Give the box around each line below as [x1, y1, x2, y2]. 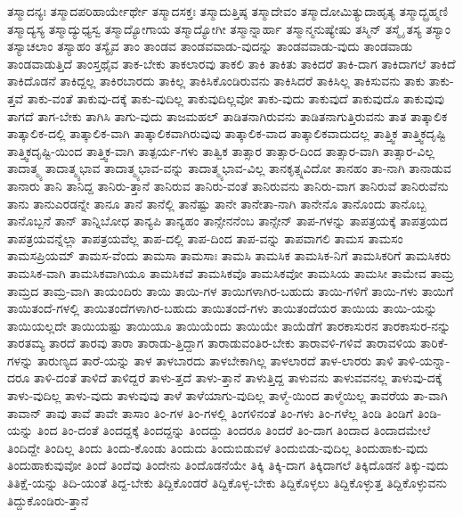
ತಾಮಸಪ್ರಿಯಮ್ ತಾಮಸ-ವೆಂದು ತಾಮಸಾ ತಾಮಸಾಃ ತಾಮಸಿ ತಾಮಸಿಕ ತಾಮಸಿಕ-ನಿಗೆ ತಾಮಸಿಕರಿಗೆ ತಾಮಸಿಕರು [7, 246, 451, 265]
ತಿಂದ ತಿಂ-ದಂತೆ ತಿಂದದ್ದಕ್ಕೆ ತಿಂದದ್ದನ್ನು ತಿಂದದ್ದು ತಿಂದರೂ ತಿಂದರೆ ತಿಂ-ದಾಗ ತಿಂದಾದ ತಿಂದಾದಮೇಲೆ [37, 421, 431, 439]
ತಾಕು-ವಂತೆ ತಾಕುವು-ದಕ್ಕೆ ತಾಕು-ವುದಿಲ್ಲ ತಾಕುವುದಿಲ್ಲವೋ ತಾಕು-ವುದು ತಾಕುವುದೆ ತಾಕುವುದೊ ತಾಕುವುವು [27, 88, 445, 107]
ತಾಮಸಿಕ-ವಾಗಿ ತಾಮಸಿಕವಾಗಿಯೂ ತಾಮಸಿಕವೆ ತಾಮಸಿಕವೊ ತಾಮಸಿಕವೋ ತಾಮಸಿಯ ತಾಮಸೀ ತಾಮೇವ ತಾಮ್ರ [7, 263, 454, 282]
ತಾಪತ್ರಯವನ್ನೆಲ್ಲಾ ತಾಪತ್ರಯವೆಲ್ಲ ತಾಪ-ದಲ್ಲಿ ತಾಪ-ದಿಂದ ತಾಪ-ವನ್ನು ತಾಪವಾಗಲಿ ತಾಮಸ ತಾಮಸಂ [7, 228, 403, 247]
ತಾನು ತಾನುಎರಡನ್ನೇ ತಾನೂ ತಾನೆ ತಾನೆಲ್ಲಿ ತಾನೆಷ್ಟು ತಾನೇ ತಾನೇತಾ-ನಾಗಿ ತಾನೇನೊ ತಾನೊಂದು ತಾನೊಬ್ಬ [7, 193, 426, 212]
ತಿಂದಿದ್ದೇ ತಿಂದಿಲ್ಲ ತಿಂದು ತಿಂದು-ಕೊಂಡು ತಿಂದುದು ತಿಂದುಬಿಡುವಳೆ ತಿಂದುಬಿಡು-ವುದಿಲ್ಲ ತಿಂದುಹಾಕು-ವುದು [7, 438, 428, 456]
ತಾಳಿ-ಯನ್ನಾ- [397, 350, 451, 369]
